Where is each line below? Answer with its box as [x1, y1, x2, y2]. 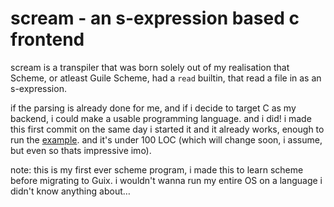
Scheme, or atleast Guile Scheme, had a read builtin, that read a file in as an [10, 72, 322, 84]
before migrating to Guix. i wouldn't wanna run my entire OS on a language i [10, 174, 323, 186]
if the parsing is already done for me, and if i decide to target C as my [10, 102, 297, 114]
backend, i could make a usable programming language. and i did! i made [10, 112, 312, 124]
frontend [10, 28, 85, 51]
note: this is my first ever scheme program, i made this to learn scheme [10, 163, 304, 176]
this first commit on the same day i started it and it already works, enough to [10, 123, 325, 135]
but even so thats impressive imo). [10, 144, 152, 156]
